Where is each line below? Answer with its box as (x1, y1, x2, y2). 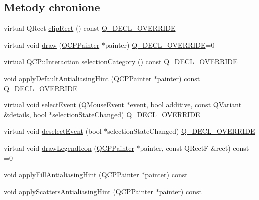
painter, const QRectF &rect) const (140, 142, 249, 153)
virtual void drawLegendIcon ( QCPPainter (4, 142, 134, 153)
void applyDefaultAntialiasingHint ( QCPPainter (4, 73, 152, 83)
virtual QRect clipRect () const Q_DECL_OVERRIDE (4, 23, 176, 33)
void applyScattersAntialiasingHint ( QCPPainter (4, 186, 153, 196)
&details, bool (4, 109, 47, 119)
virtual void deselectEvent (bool (4, 126, 102, 136)
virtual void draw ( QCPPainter (4, 39, 100, 50)
